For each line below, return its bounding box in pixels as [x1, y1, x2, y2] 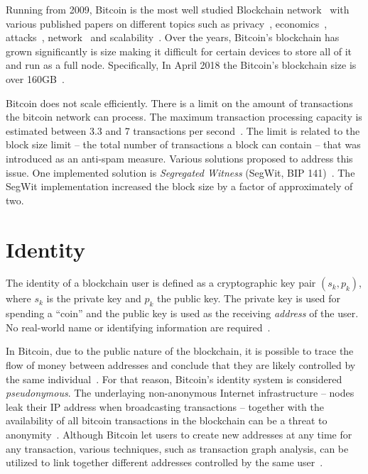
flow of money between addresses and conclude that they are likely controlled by [6, 358, 356, 373]
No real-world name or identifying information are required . [6, 319, 271, 334]
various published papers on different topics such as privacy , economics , [6, 16, 328, 31]
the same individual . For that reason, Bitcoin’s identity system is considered [6, 371, 342, 386]
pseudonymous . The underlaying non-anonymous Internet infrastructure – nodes [6, 385, 355, 400]
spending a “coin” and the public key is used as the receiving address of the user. [6, 306, 359, 321]
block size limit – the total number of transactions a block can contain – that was [6, 137, 361, 152]
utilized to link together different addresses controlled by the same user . [6, 455, 323, 470]
